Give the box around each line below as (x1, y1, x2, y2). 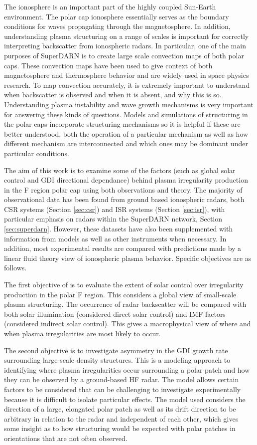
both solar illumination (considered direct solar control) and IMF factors (4, 308, 226, 319)
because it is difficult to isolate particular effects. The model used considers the (4, 394, 246, 404)
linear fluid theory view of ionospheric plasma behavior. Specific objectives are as (4, 252, 252, 263)
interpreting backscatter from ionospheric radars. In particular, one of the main (4, 40, 246, 51)
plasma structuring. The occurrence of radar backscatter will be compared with (4, 299, 247, 309)
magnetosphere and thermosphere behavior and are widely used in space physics (4, 70, 249, 80)
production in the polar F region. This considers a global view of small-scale (4, 289, 237, 299)
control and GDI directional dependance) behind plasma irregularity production (4, 175, 248, 185)
